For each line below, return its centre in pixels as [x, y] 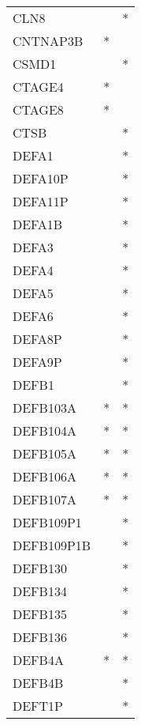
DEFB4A [38, 660]
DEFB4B [38, 683]
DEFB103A [45, 408]
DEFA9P [37, 362]
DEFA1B [38, 224]
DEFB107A [45, 499]
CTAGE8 [38, 110]
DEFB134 [40, 591]
